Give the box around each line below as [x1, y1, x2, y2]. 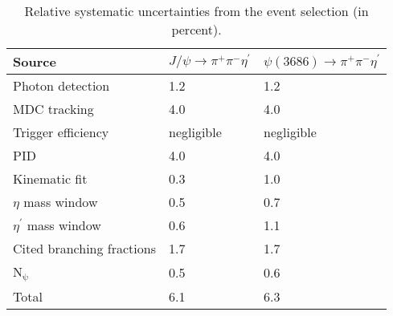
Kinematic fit [13, 169, 88, 188]
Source [13, 52, 56, 71]
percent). [171, 20, 222, 38]
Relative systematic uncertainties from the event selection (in [24, 2, 369, 20]
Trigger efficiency [13, 123, 109, 141]
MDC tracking [13, 99, 94, 118]
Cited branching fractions [13, 239, 156, 257]
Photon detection [13, 76, 110, 95]
